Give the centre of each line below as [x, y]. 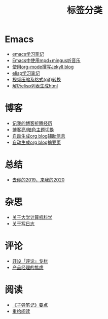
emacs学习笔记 [28, 54]
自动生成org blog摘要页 [37, 142]
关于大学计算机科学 [32, 217]
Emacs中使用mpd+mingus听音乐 [46, 60]
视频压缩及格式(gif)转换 [37, 79]
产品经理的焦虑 [28, 267]
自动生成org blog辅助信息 [39, 136]
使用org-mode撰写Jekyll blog [43, 67]
